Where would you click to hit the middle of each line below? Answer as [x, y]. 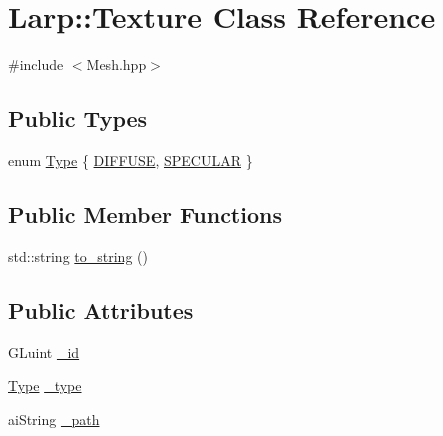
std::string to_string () [78, 255]
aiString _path [54, 418]
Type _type [45, 385]
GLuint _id [44, 351]
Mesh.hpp [116, 64]
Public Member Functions [145, 213]
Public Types [78, 118]
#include [36, 64]
